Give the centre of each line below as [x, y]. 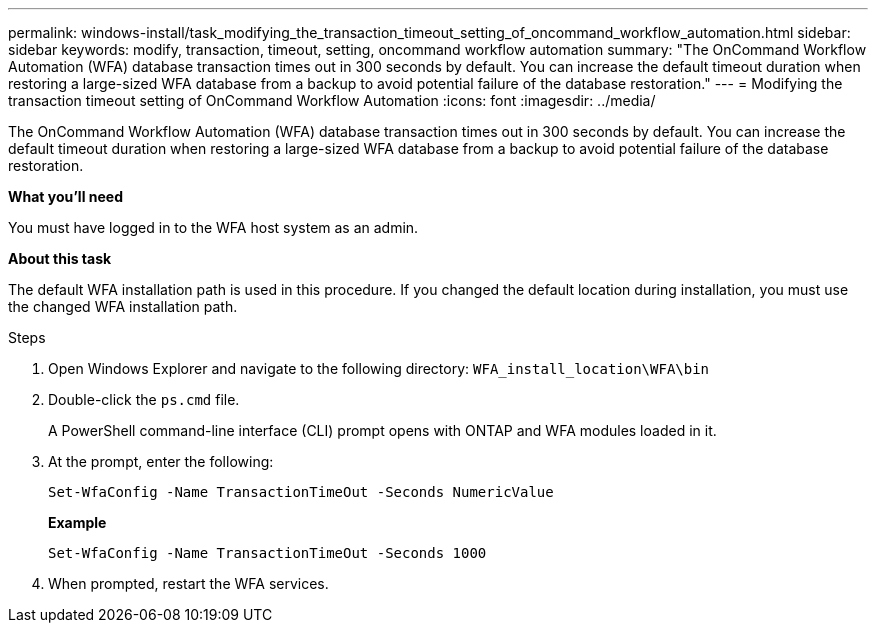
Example [77, 522]
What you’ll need [65, 196]
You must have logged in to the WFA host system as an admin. [213, 227]
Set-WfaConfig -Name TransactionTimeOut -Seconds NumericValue [301, 492]
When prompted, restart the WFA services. [188, 583]
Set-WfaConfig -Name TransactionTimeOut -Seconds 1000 [267, 553]
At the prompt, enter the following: [161, 461]
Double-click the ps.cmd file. [144, 399]
